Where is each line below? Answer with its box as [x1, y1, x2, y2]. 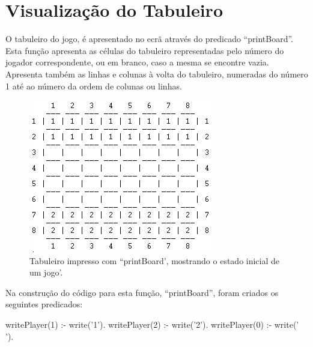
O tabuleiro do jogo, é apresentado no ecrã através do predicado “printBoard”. [5, 32, 293, 45]
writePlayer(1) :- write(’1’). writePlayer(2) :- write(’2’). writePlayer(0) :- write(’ [5, 318, 299, 331]
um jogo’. [29, 266, 63, 279]
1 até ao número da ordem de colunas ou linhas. [5, 79, 182, 92]
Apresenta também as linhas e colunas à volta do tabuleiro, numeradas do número [5, 67, 308, 80]
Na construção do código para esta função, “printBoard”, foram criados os [5, 286, 279, 298]
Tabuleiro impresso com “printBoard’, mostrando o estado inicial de [29, 254, 280, 267]
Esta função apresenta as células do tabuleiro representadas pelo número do [5, 44, 284, 56]
